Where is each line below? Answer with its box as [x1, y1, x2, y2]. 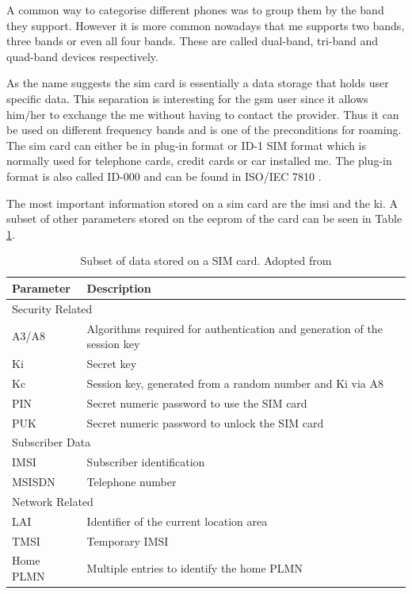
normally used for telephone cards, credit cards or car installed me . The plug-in [6, 152, 392, 169]
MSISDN [12, 473, 55, 490]
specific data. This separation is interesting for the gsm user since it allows [6, 90, 368, 106]
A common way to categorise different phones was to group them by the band [6, 2, 384, 17]
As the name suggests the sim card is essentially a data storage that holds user [6, 75, 389, 91]
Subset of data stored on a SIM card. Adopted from [80, 252, 332, 269]
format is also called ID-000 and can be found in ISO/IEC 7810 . [6, 167, 322, 184]
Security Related [12, 300, 93, 316]
